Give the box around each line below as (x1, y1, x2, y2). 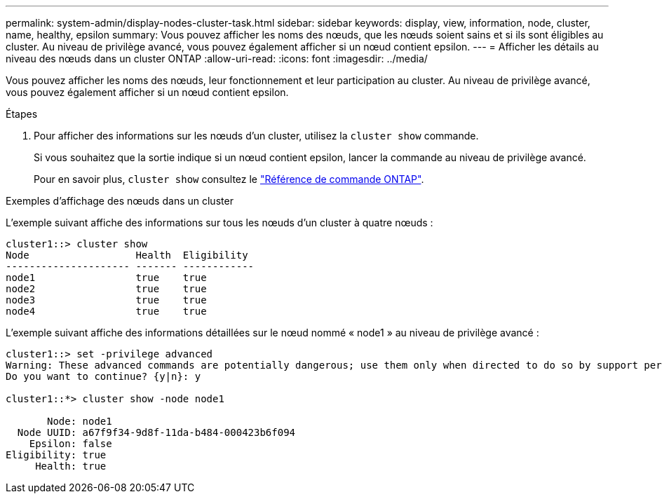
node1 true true (6, 272, 207, 283)
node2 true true (6, 283, 207, 294)
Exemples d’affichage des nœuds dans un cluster (6, 195, 234, 207)
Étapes (6, 108, 38, 120)
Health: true (35, 460, 107, 472)
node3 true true (6, 294, 207, 306)
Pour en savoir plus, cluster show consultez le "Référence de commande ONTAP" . (34, 173, 424, 185)
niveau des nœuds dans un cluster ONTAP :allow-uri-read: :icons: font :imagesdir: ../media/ (6, 53, 428, 64)
